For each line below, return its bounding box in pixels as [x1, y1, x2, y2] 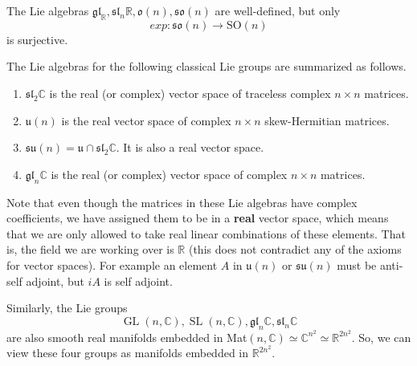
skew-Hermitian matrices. [264, 112, 390, 128]
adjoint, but [26, 272, 84, 289]
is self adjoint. [104, 272, 173, 289]
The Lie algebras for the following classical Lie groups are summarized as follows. [6, 58, 407, 75]
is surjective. [6, 31, 68, 47]
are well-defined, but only [215, 2, 341, 18]
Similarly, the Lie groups [6, 299, 128, 316]
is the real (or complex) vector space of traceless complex [49, 84, 331, 101]
